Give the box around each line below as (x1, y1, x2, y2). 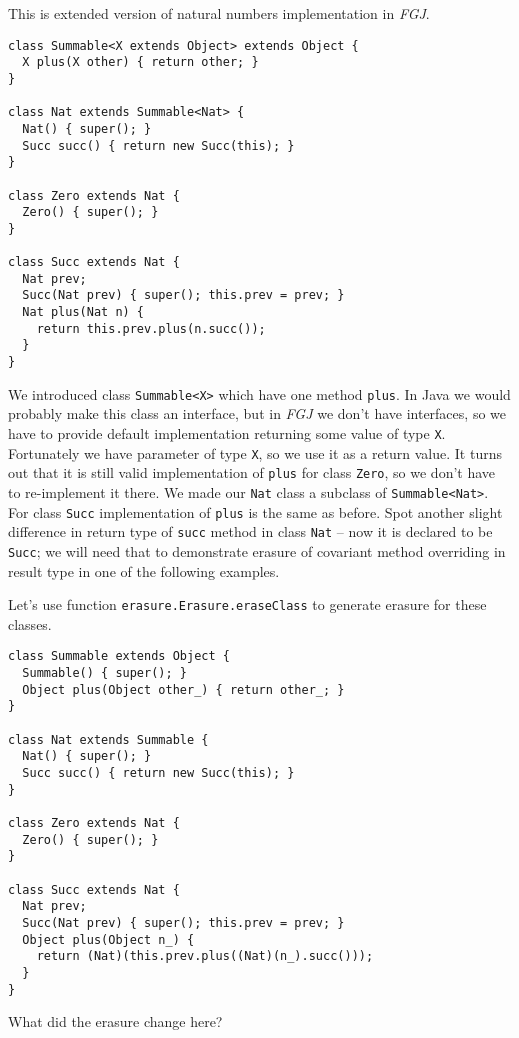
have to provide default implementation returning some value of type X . (8, 422, 446, 443)
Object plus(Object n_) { (22, 932, 195, 947)
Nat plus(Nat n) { (22, 305, 145, 320)
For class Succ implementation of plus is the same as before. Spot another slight (8, 501, 503, 522)
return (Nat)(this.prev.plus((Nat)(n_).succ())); (36, 949, 374, 964)
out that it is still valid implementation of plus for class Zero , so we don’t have (8, 462, 496, 483)
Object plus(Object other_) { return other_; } (22, 682, 345, 697)
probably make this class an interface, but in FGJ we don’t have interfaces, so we (8, 403, 506, 424)
